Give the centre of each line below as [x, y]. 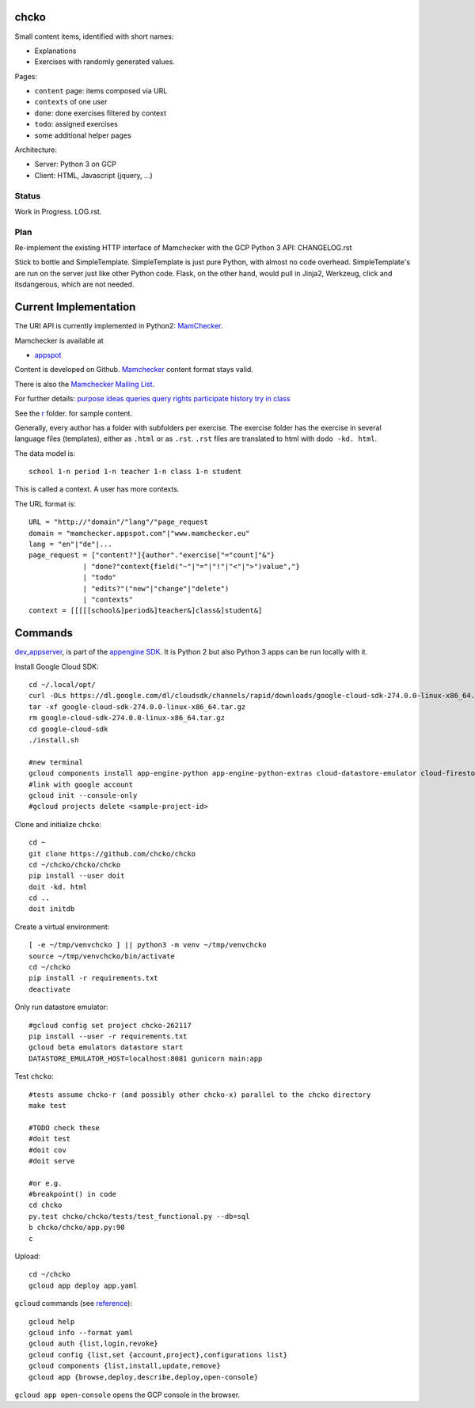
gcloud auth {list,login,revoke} [93, 1344]
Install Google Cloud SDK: [57, 666]
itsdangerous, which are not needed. [74, 284]
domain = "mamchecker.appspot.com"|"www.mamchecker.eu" [139, 533]
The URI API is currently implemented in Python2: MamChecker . [119, 326]
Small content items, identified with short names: [94, 36]
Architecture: [36, 150]
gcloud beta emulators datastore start [106, 1047]
